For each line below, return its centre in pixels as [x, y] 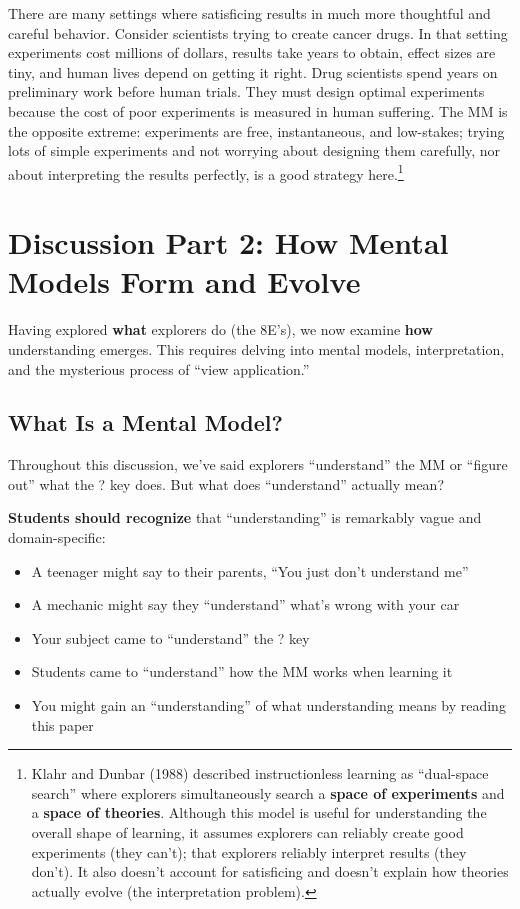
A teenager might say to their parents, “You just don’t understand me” [250, 570]
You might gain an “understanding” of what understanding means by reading [268, 705]
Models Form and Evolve [184, 281]
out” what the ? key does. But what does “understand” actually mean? [226, 483]
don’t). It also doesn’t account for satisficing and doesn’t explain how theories [270, 871]
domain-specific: [57, 537]
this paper [62, 724]
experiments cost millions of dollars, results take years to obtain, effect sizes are [252, 52]
